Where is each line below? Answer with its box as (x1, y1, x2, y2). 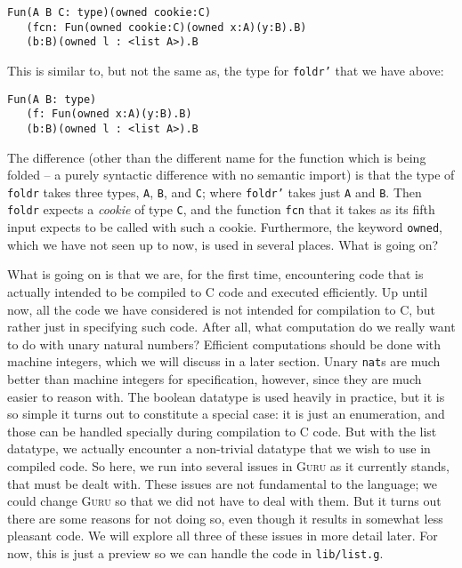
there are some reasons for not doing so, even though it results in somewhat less (7, 508, 443, 527)
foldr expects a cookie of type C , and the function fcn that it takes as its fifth (7, 200, 435, 219)
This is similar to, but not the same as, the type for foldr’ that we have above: (7, 60, 444, 79)
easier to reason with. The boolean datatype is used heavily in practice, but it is (7, 387, 445, 405)
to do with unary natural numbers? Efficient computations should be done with (7, 334, 442, 353)
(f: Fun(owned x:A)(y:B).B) (26, 108, 192, 121)
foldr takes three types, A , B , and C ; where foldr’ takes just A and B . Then (7, 182, 422, 201)
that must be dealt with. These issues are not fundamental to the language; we (7, 474, 437, 492)
